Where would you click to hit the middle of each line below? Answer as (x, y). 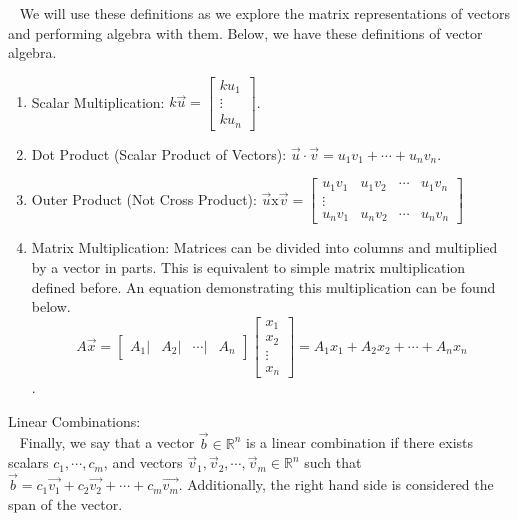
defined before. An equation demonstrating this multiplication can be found (263, 286)
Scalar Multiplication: (98, 101)
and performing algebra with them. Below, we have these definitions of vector (245, 32)
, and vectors (143, 462)
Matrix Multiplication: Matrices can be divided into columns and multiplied (264, 247)
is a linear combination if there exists (360, 442)
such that (333, 462)
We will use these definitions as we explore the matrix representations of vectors (264, 13)
